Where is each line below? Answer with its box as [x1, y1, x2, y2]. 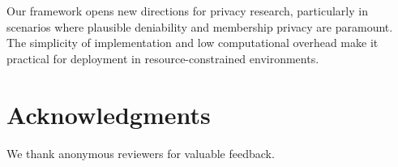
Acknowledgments [6, 97, 211, 131]
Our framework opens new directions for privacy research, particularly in [6, 2, 368, 19]
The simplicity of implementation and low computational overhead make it [6, 34, 379, 51]
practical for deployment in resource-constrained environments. [6, 49, 319, 66]
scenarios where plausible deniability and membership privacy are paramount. [6, 18, 393, 35]
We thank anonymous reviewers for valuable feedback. [6, 144, 275, 161]
